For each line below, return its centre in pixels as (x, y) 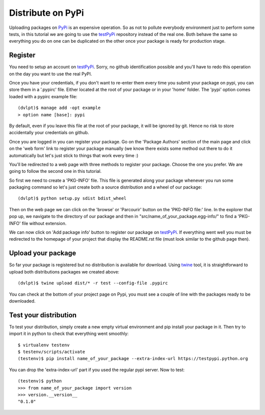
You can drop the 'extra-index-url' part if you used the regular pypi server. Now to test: (97, 370)
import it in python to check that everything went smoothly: (69, 333)
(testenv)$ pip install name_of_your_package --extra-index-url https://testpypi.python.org (133, 359)
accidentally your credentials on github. (49, 133)
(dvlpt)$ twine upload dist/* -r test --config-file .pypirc (93, 283)
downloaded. (22, 301)
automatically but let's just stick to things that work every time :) (74, 155)
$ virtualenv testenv (44, 345)
